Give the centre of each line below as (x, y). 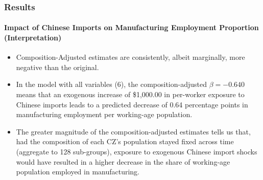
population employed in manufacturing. (78, 172)
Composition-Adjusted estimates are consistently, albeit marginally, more (130, 57)
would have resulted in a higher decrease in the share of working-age (123, 161)
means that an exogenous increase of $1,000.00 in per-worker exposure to (130, 94)
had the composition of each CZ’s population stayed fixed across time (125, 141)
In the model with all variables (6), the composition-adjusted (112, 84)
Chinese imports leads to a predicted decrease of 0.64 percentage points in (132, 104)
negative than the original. (57, 67)
